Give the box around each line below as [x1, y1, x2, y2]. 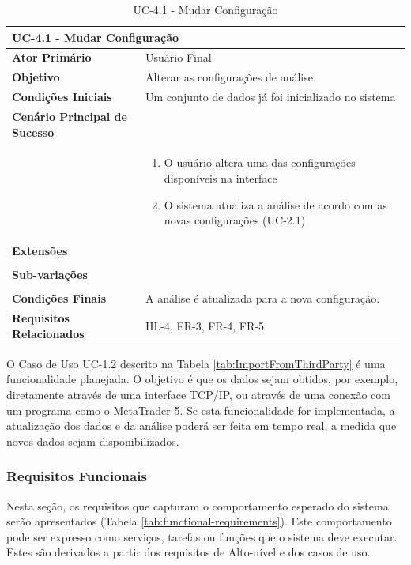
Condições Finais [12, 290, 106, 307]
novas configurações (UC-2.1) [164, 212, 306, 228]
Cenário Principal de [12, 107, 127, 124]
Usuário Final [145, 49, 212, 66]
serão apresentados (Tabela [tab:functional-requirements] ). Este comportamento [6, 513, 392, 529]
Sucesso [12, 123, 55, 140]
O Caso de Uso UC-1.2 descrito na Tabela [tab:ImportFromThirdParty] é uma [6, 355, 386, 371]
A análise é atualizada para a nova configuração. [145, 290, 380, 307]
